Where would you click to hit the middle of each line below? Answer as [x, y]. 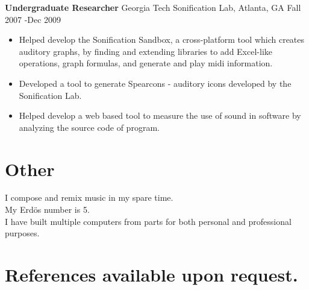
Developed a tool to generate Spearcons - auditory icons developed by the [155, 83]
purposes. [22, 233]
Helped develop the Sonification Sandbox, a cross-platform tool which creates [162, 39]
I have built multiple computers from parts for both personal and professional [148, 221]
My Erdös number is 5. [47, 210]
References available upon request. [151, 275]
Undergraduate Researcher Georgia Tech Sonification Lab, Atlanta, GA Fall [153, 7]
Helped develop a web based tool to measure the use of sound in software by [160, 115]
